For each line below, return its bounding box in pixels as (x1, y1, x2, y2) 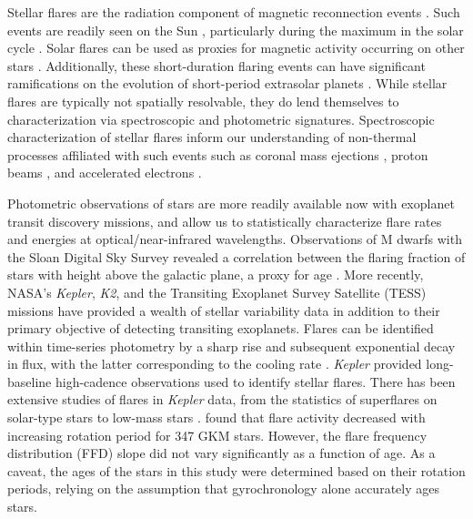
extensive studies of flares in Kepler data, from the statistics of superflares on (7, 390, 438, 409)
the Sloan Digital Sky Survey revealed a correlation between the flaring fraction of (7, 247, 466, 266)
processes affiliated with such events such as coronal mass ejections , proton (7, 145, 428, 164)
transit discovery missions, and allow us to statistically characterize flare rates (7, 211, 442, 230)
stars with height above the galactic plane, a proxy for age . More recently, (7, 265, 424, 284)
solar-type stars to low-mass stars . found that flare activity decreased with (7, 408, 426, 427)
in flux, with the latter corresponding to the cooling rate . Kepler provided (7, 354, 422, 373)
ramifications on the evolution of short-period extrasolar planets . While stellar (7, 74, 448, 93)
